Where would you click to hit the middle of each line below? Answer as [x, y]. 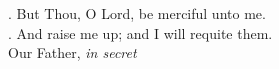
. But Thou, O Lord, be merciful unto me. [137, 13]
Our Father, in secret [72, 52]
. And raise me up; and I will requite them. [140, 32]
